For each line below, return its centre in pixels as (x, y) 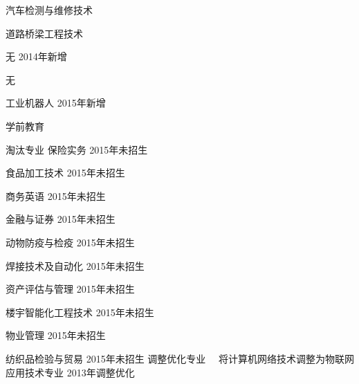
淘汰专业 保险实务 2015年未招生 (77, 149)
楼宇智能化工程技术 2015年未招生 (80, 312)
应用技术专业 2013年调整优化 (70, 372)
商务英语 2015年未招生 (56, 195)
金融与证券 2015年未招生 (61, 219)
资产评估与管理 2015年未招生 (70, 289)
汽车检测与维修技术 (49, 10)
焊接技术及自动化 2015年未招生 (75, 265)
